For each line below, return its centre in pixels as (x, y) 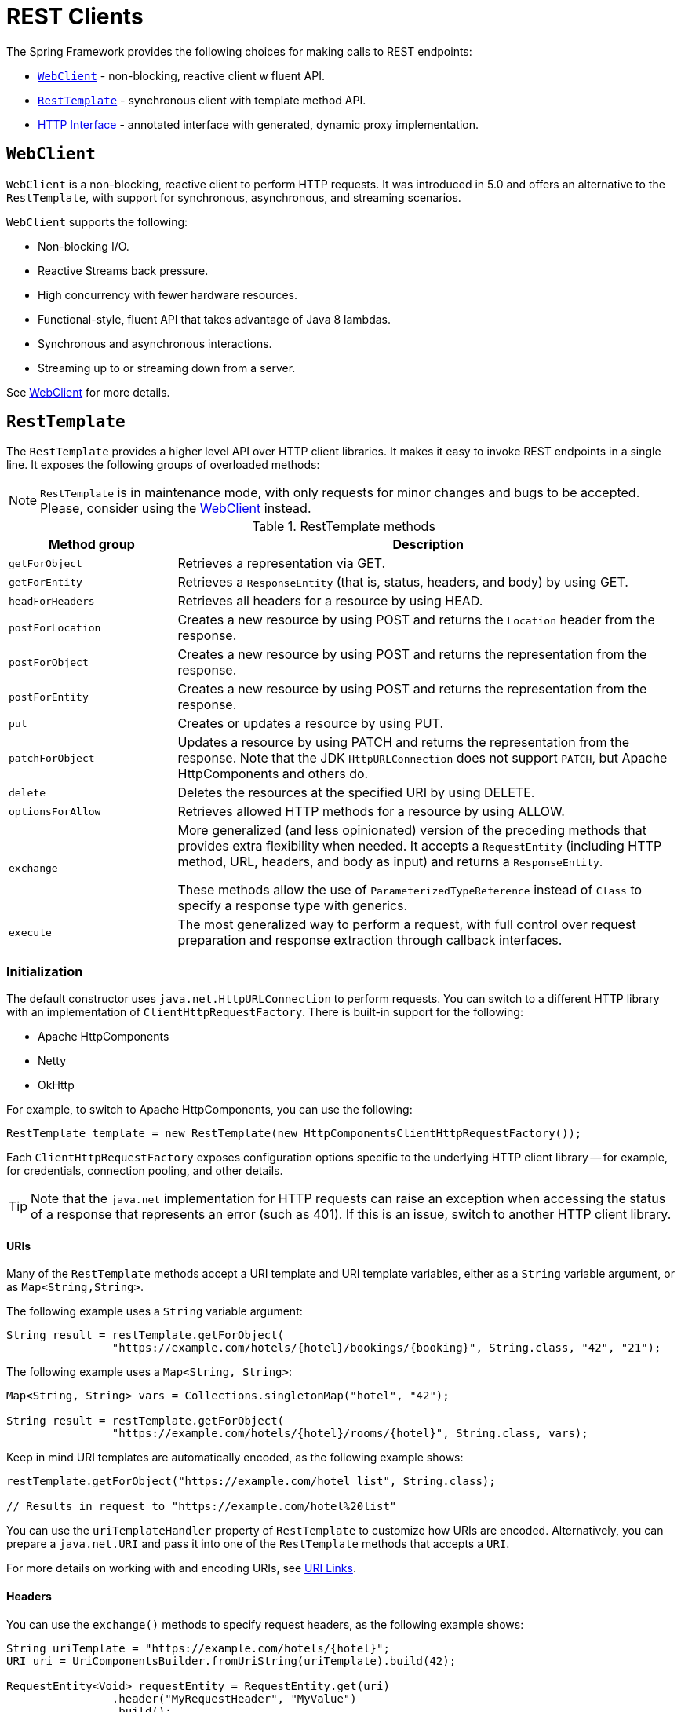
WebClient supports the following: (97, 221)
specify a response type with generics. (293, 906)
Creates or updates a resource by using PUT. (311, 724)
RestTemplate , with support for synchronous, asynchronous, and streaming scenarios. (234, 197)
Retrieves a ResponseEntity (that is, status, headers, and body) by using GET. (403, 582)
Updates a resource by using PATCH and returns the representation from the (403, 743)
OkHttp (56, 1085)
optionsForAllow (55, 811)
